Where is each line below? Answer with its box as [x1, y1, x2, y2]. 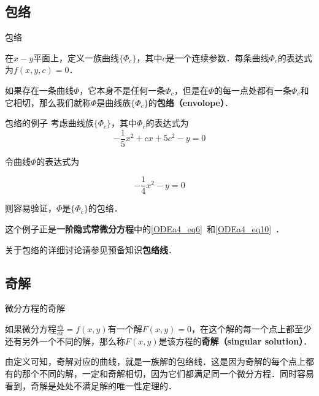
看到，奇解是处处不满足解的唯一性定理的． [5, 379, 177, 392]
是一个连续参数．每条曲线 [166, 51, 269, 64]
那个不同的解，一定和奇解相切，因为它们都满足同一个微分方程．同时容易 [21, 367, 314, 380]
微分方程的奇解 [5, 302, 65, 314]
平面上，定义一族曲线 [33, 51, 120, 64]
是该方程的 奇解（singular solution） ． [158, 334, 312, 347]
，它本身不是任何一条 [79, 83, 166, 96]
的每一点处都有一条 [214, 83, 292, 96]
